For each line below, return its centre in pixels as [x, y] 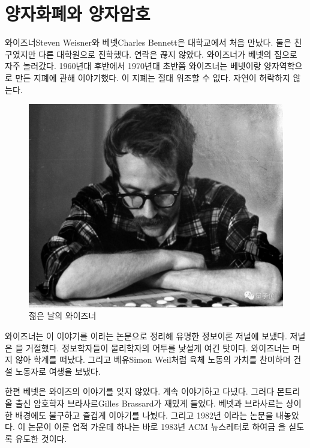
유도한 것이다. [41, 438]
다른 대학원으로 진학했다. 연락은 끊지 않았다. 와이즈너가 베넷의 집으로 [168, 54]
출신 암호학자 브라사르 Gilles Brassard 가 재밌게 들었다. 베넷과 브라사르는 [149, 403]
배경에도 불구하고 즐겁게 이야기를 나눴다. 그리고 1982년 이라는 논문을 [144, 415]
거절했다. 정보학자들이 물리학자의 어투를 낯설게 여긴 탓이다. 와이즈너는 [158, 347]
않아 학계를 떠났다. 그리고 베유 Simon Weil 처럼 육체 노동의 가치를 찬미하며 [153, 359]
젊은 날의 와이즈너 [63, 316]
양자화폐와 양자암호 [78, 14]
